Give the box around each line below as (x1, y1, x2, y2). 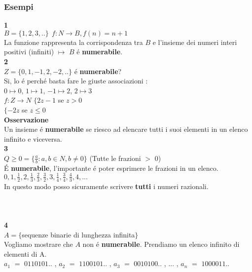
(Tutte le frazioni (89, 153, 141, 163)
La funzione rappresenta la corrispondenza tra (4, 37, 143, 47)
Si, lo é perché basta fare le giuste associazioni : (4, 76, 148, 86)
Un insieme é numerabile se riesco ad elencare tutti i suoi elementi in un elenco (4, 124, 248, 134)
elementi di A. (4, 248, 47, 259)
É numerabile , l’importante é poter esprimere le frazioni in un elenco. (4, 162, 218, 173)
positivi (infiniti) (4, 46, 54, 57)
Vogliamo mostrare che (4, 239, 73, 249)
